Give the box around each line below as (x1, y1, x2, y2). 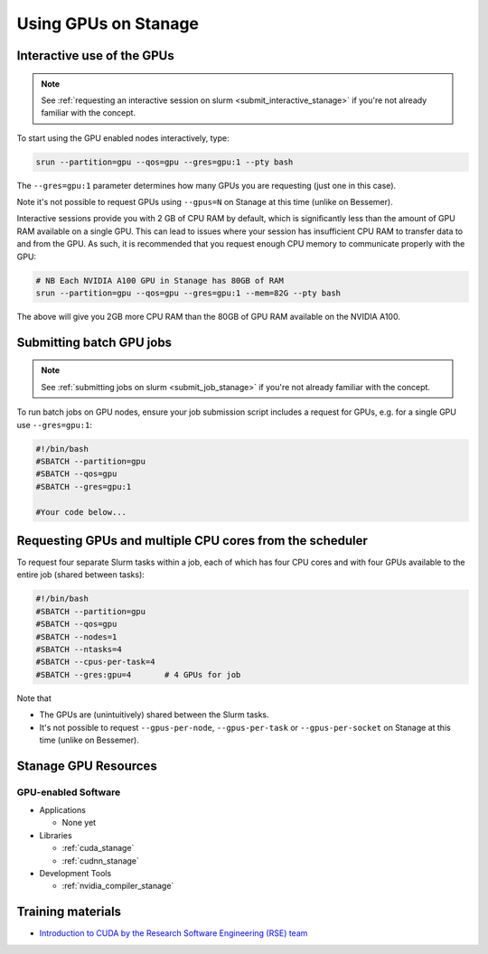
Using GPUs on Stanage (16, 14, 199, 33)
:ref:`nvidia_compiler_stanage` (61, 881, 174, 892)
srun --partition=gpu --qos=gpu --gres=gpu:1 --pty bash (35, 156, 294, 167)
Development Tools (39, 868, 112, 879)
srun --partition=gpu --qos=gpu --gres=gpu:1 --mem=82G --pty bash (35, 288, 342, 298)
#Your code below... (35, 507, 127, 517)
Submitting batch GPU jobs (16, 334, 172, 350)
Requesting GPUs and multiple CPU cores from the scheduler (16, 533, 368, 548)
